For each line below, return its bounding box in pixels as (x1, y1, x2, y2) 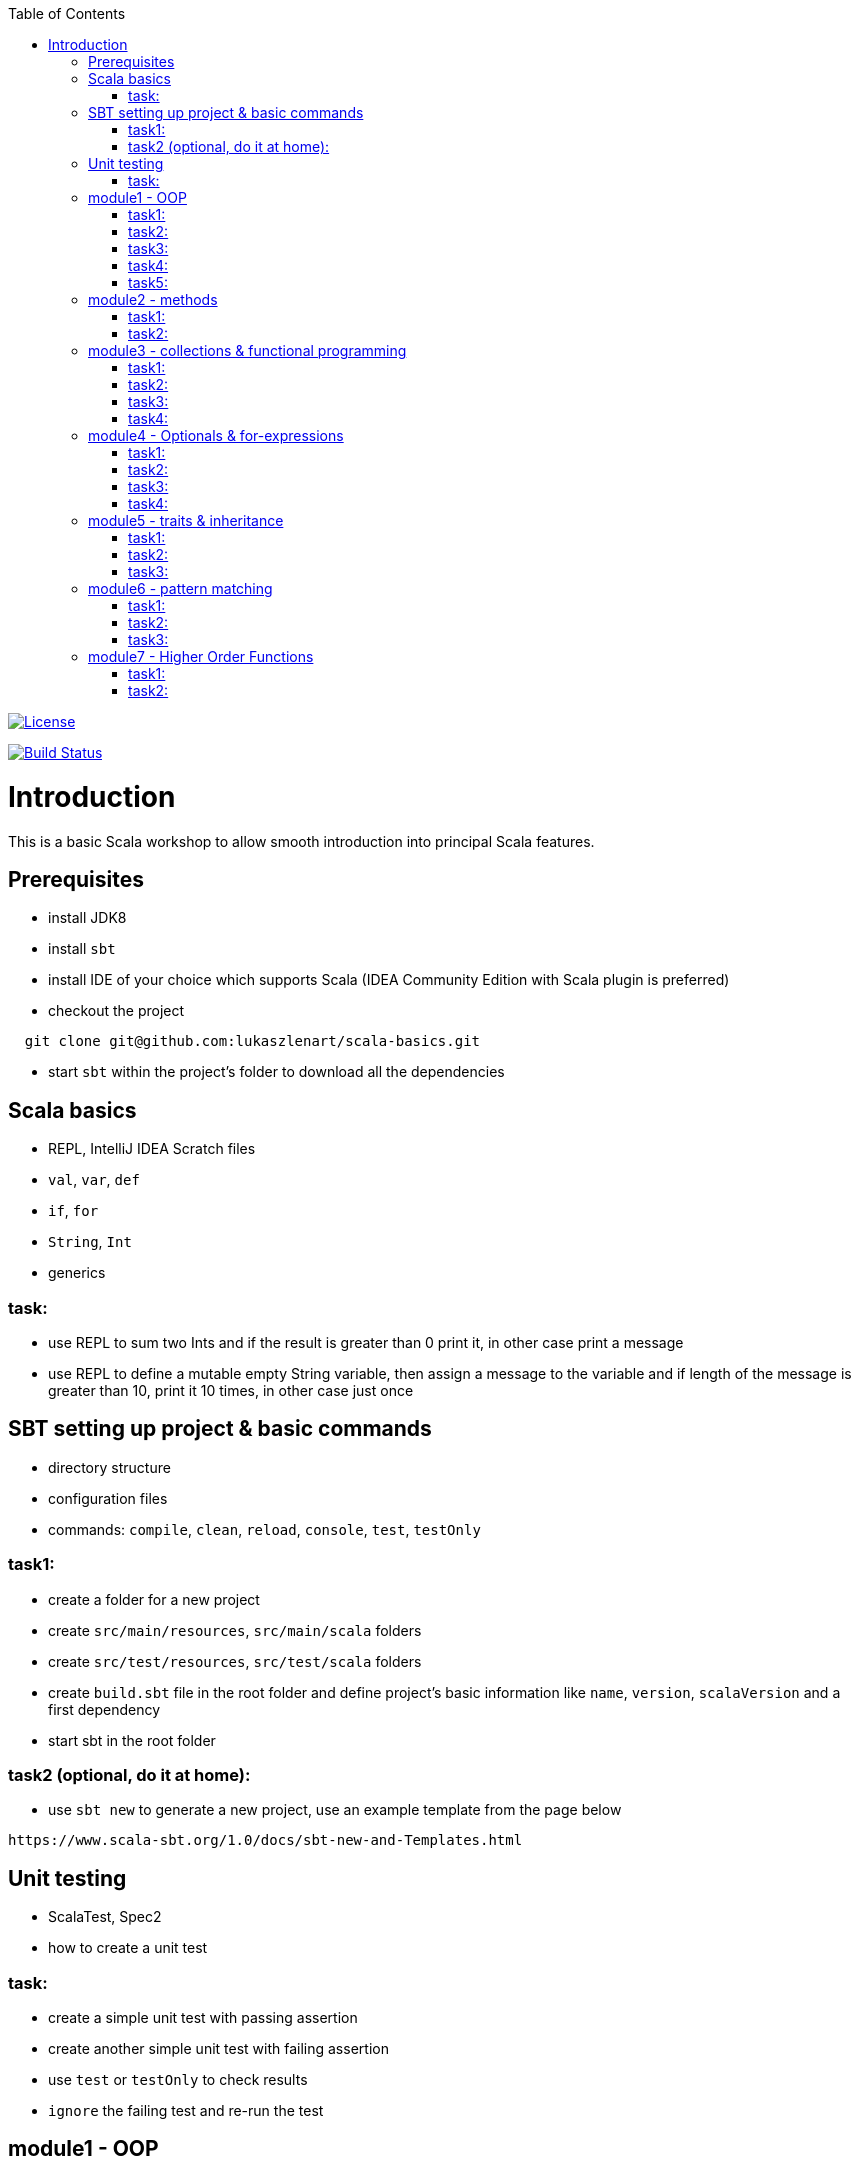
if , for (48, 1202, 99, 1220)
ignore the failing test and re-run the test (48, 2101, 324, 2119)
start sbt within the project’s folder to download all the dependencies (48, 1063, 505, 1081)
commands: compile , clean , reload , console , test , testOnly (48, 1520, 481, 1538)
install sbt (48, 940, 116, 958)
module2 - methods (88, 291, 218, 308)
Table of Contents (8, 5, 126, 22)
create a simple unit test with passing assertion (48, 2008, 358, 2026)
